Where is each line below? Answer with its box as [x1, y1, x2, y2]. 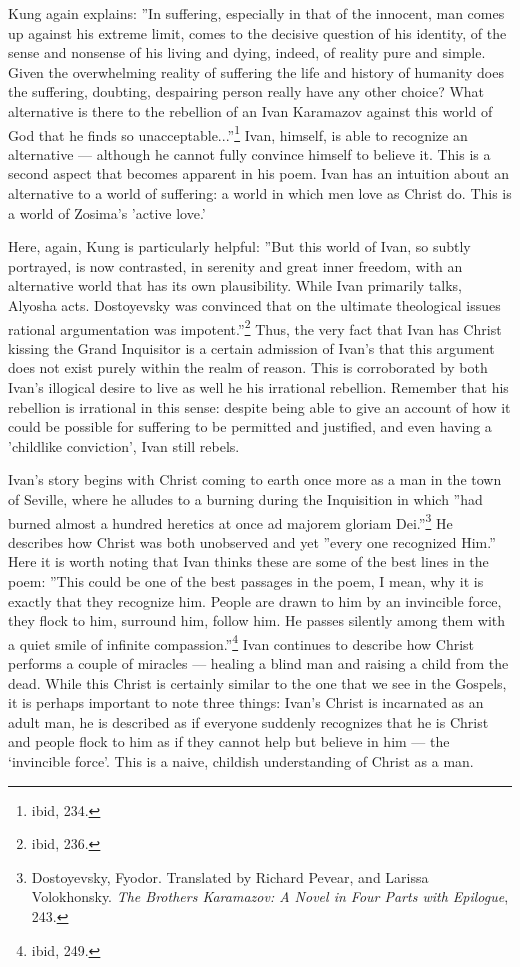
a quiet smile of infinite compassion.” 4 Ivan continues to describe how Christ [8, 630, 475, 654]
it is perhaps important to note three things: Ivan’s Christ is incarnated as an [8, 692, 484, 713]
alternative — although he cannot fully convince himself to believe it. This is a [8, 143, 491, 164]
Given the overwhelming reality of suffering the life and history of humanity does [8, 61, 504, 82]
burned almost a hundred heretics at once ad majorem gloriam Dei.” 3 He [8, 509, 453, 533]
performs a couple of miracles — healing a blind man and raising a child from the [8, 653, 509, 674]
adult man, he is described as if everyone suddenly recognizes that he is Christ [8, 711, 489, 732]
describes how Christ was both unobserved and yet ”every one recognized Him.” [8, 531, 496, 552]
